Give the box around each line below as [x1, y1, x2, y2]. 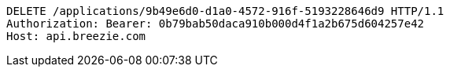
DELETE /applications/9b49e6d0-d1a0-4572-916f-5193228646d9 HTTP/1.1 [6, 5, 444, 17]
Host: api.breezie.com [6, 30, 146, 42]
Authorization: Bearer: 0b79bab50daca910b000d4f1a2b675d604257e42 [6, 17, 425, 30]
